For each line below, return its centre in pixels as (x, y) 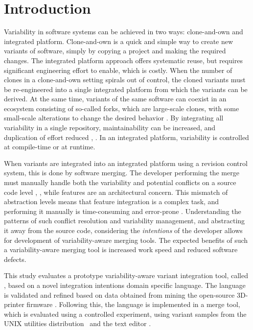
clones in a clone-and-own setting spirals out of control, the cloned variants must (125, 80)
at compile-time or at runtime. (50, 147)
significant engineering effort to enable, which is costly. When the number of (118, 70)
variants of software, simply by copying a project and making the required (115, 51)
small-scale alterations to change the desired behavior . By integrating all (114, 118)
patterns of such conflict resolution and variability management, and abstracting (125, 221)
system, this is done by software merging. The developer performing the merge (122, 173)
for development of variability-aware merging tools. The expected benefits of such (126, 240)
